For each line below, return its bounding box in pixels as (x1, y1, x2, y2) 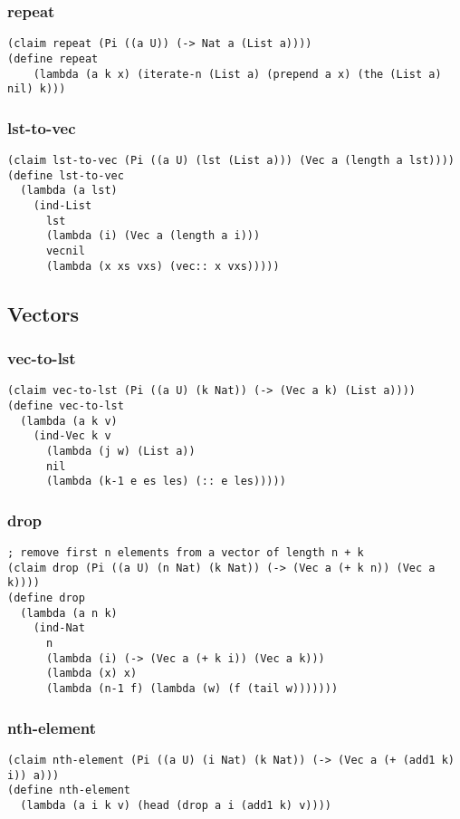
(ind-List (33, 199, 92, 213)
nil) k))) (7, 82, 66, 96)
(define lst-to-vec (7, 169, 124, 182)
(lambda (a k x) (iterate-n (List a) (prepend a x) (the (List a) (33, 67, 442, 81)
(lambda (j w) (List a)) (45, 444, 196, 458)
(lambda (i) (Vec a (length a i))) (45, 229, 261, 243)
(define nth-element (7, 784, 131, 797)
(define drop (7, 592, 85, 605)
